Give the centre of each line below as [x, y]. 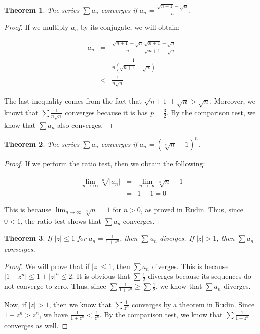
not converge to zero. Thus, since [55, 286]
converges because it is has [106, 112]
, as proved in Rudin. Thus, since [192, 209]
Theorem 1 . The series [42, 9]
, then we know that [80, 304]
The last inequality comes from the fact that [73, 100]
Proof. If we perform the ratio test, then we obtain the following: [105, 163]
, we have [53, 314]
